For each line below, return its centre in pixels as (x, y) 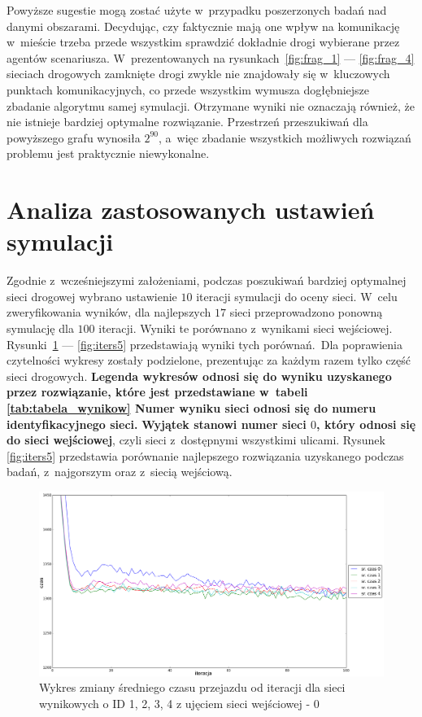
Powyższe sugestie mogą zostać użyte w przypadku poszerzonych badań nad (197, 10)
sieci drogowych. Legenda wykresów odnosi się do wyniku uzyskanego (199, 376)
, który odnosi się (366, 424)
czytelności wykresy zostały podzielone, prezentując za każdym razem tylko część (209, 360)
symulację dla (40, 328)
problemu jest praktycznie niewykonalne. (108, 153)
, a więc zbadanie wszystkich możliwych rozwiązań (285, 137)
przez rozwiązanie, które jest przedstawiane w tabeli (157, 392)
